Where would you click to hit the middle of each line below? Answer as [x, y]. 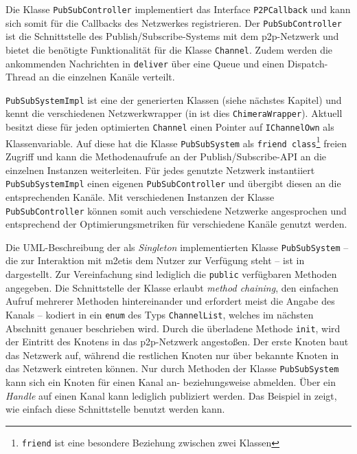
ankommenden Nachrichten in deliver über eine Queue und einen [145, 63]
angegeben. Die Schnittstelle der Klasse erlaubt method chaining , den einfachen [172, 287]
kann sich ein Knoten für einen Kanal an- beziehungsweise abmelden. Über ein [171, 382]
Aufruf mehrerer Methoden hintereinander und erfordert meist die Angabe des [170, 301]
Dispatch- [308, 63]
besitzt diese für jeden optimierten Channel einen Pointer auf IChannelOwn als [170, 127]
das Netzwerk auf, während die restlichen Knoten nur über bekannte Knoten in [172, 355]
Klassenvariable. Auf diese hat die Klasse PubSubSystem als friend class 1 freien [176, 142]
